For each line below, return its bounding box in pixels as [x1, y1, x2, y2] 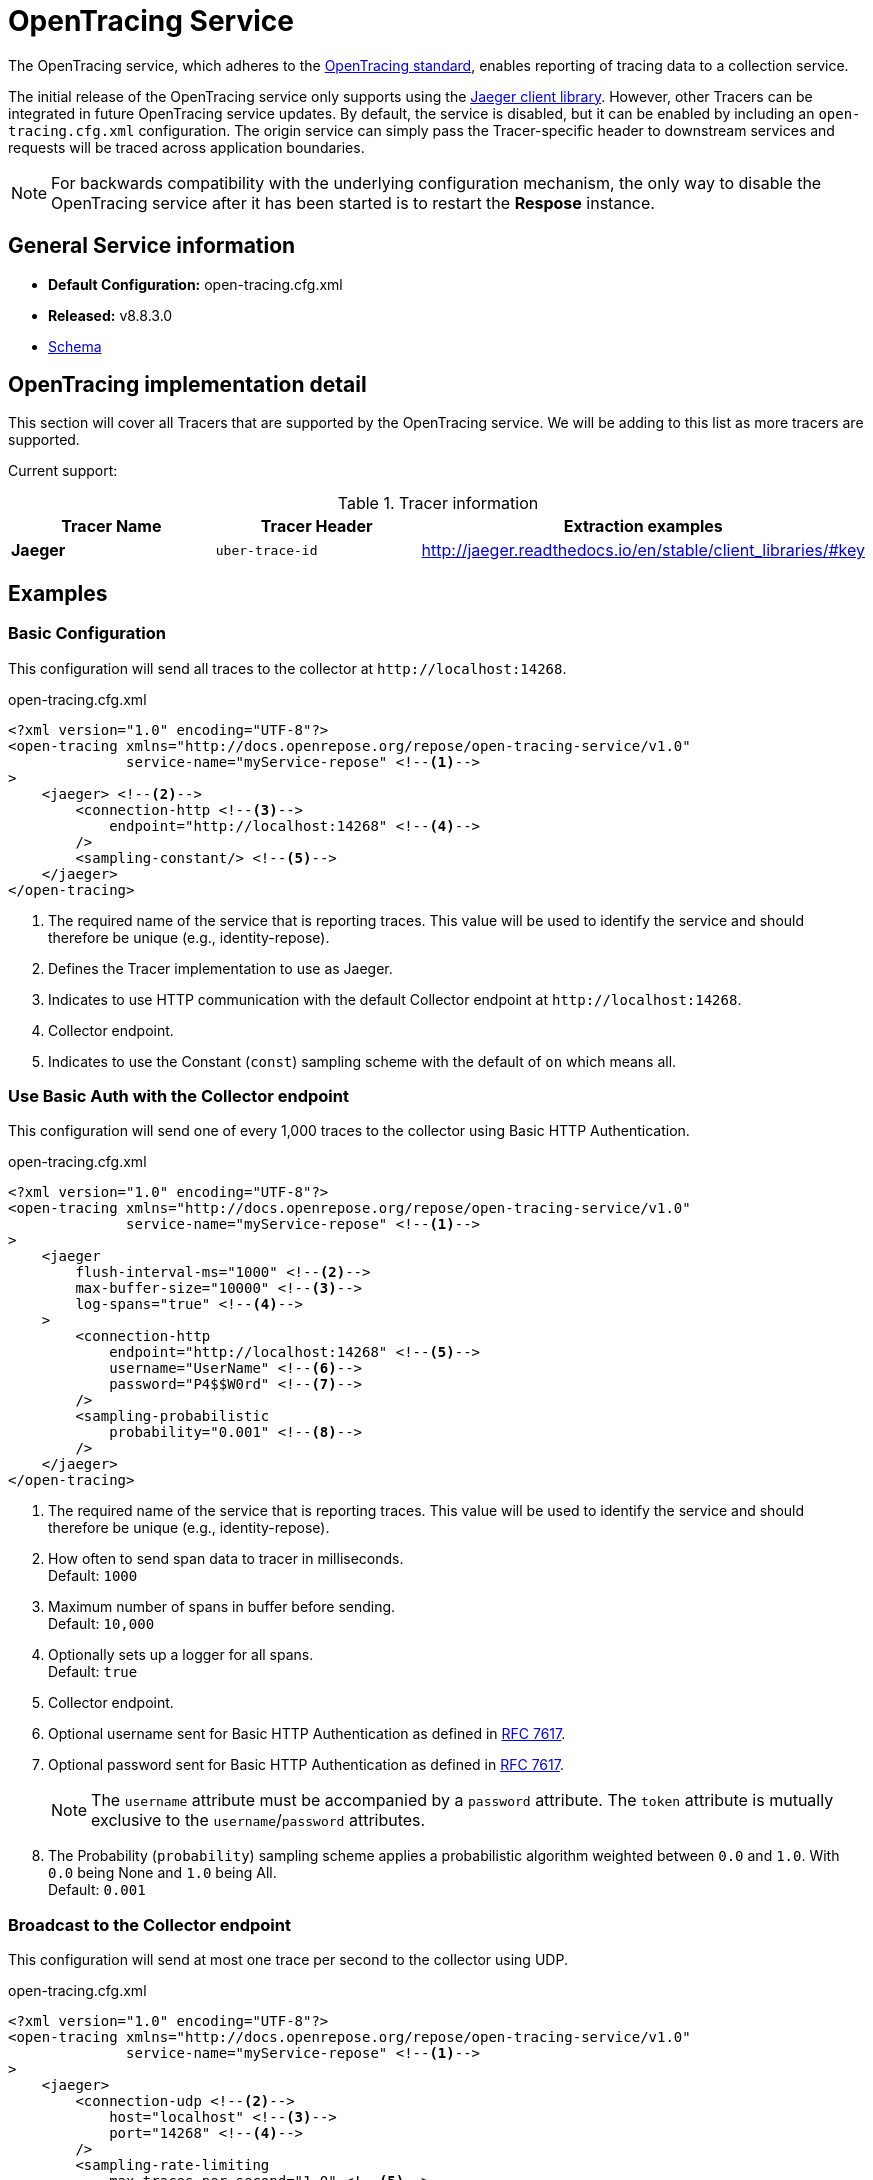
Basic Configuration [8, 623, 166, 644]
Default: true [48, 1663, 138, 1681]
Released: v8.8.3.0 [48, 306, 173, 324]
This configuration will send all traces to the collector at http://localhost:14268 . [8, 659, 567, 677]
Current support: [8, 462, 118, 480]
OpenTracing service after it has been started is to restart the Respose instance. [51, 192, 655, 213]
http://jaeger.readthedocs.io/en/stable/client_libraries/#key [421, 540, 865, 561]
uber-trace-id [215, 542, 318, 558]
